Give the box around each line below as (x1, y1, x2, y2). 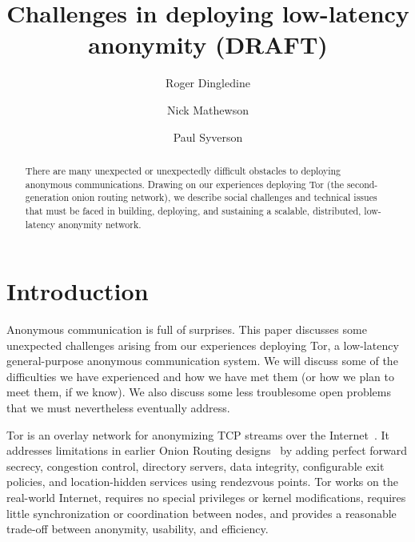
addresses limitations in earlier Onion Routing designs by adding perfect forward (6, 442, 408, 459)
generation (25, 191, 70, 204)
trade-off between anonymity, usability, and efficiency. (6, 520, 269, 537)
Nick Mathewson (167, 101, 249, 118)
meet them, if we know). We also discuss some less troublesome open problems (6, 383, 391, 400)
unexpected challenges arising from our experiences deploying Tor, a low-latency (6, 336, 399, 353)
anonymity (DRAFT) (88, 28, 328, 61)
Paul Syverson (173, 128, 243, 145)
